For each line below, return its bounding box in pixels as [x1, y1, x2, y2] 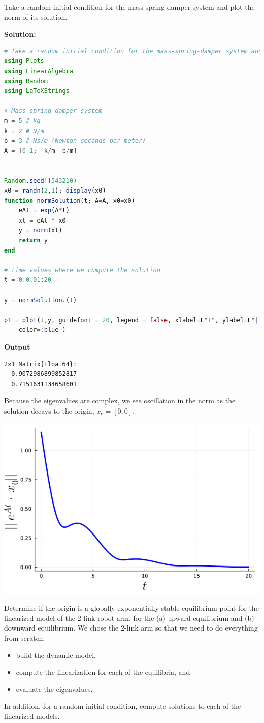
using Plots [4, 57, 44, 65]
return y [18, 237, 48, 244]
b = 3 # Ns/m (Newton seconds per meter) [4, 137, 146, 145]
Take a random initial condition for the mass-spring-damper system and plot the [4, 2, 255, 12]
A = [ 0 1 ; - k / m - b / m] [4, 147, 77, 154]
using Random [4, 77, 48, 85]
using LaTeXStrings [4, 87, 70, 95]
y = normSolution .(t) [4, 296, 77, 304]
